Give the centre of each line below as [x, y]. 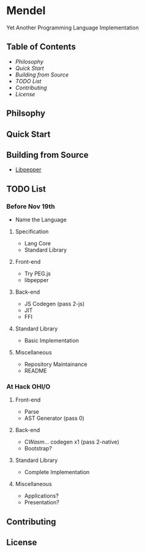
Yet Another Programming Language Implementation [72, 28]
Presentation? [42, 502]
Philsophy [26, 114]
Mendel [26, 11]
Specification [32, 232]
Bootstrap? [38, 449]
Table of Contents [41, 47]
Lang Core [37, 244]
